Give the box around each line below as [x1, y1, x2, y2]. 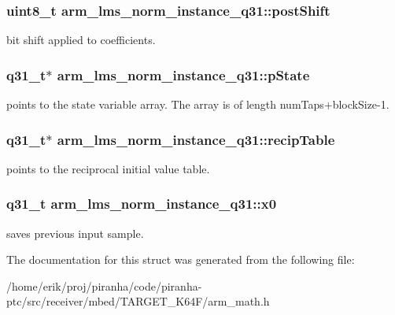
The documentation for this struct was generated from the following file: [6, 251, 355, 268]
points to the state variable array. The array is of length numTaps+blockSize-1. [6, 96, 389, 113]
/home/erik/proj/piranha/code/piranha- [6, 277, 202, 294]
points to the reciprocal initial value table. [6, 160, 210, 176]
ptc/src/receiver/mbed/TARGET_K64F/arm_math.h [6, 293, 270, 309]
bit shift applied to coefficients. [6, 31, 156, 48]
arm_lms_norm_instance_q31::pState [57, 65, 310, 84]
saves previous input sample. [6, 224, 144, 241]
